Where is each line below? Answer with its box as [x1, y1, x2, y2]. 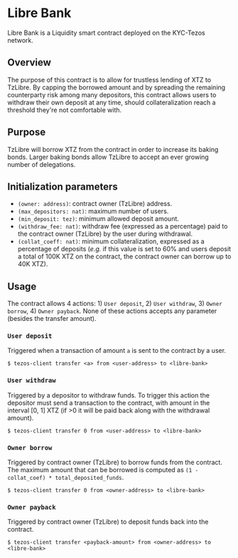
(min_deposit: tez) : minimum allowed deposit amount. [17, 214, 180, 223]
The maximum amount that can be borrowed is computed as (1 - [7, 466, 199, 474]
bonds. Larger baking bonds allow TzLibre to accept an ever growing [7, 153, 210, 161]
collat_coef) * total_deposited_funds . [7, 474, 124, 482]
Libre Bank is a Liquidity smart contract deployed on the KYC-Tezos [7, 28, 205, 37]
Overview [7, 57, 52, 69]
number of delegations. [7, 160, 76, 168]
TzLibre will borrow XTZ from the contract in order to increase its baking [7, 145, 219, 153]
